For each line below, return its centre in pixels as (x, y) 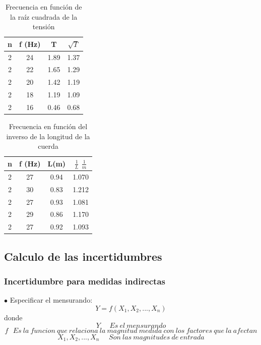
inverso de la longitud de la (48, 136)
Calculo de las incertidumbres (83, 256)
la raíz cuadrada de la (44, 16)
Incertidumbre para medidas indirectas (85, 281)
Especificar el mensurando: (51, 300)
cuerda (48, 146)
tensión (44, 26)
